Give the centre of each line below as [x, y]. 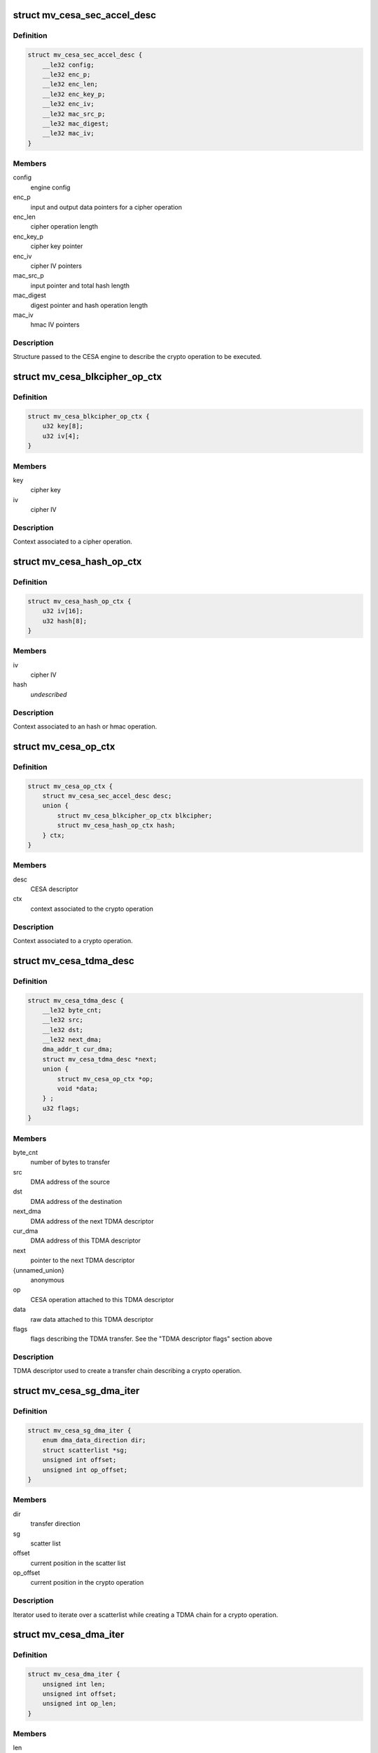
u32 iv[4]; [61, 436]
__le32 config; [68, 65]
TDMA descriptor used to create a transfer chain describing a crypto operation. [127, 1371]
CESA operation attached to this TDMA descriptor [102, 1299]
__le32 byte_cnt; [72, 1010]
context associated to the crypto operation [92, 909]
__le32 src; [63, 1020]
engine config [50, 187]
